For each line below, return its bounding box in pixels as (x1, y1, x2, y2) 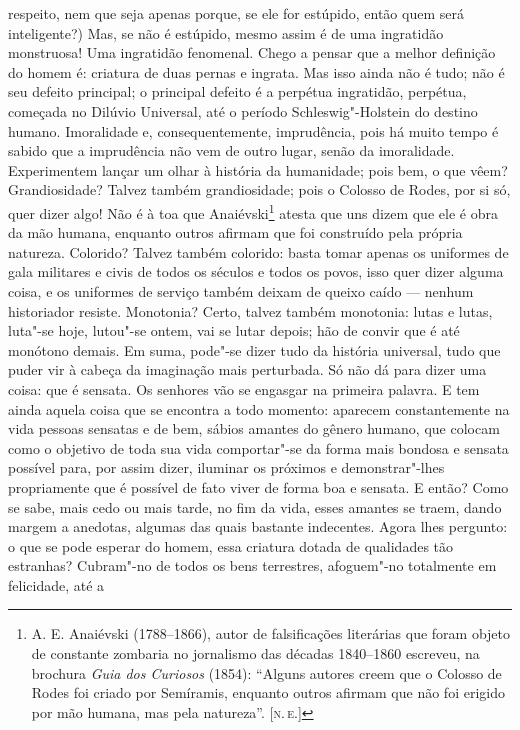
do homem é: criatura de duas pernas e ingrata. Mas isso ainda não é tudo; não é (8, 61, 505, 82)
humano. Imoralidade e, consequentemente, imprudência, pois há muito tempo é (8, 120, 499, 141)
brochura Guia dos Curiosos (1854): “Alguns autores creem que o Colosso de (31, 662, 502, 683)
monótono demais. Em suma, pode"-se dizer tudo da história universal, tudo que (8, 339, 501, 360)
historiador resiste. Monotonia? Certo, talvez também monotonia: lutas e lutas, (8, 300, 493, 321)
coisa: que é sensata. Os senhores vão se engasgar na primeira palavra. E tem (8, 378, 480, 399)
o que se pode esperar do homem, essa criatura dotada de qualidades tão (8, 535, 454, 556)
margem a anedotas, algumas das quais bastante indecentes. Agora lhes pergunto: (8, 516, 508, 537)
